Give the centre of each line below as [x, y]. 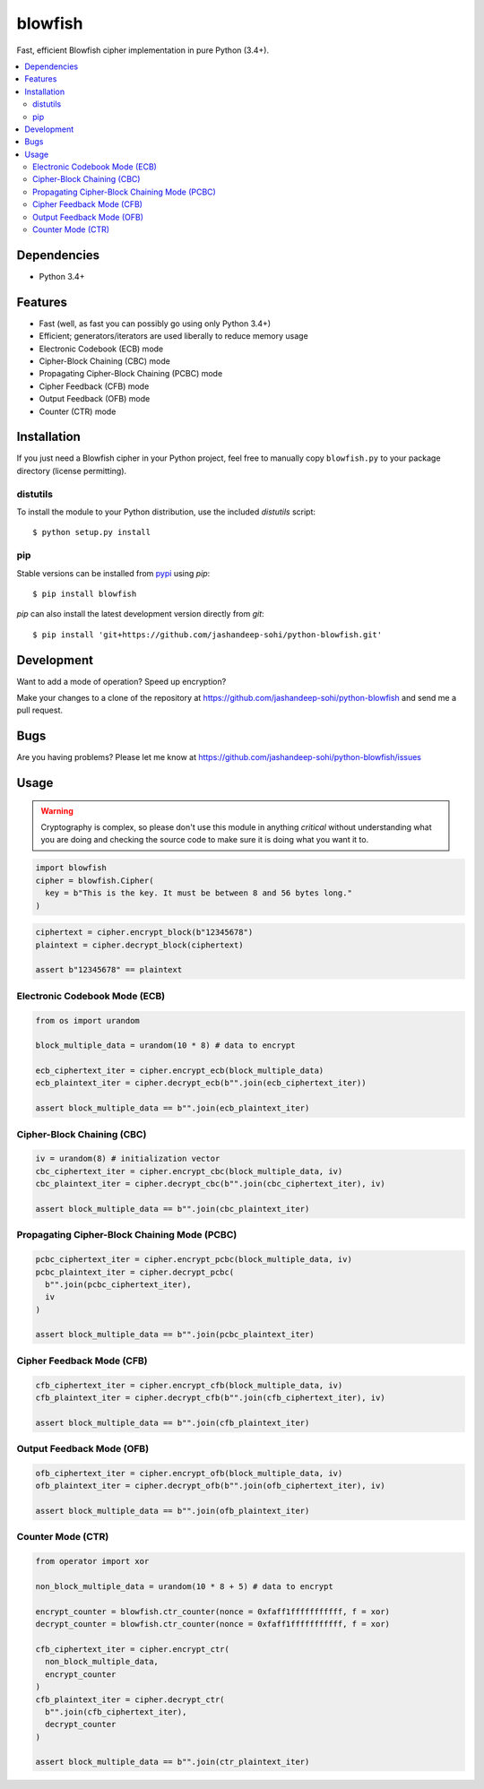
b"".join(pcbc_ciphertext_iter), [118, 1284]
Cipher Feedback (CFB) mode [94, 386]
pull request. [39, 710]
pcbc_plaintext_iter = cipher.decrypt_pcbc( [135, 1272]
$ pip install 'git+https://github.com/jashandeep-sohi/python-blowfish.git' [207, 635]
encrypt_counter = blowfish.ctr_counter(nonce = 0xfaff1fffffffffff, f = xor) [212, 1612]
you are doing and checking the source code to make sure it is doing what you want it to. [205, 840]
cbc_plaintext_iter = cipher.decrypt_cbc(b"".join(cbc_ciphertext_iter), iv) [210, 1184]
